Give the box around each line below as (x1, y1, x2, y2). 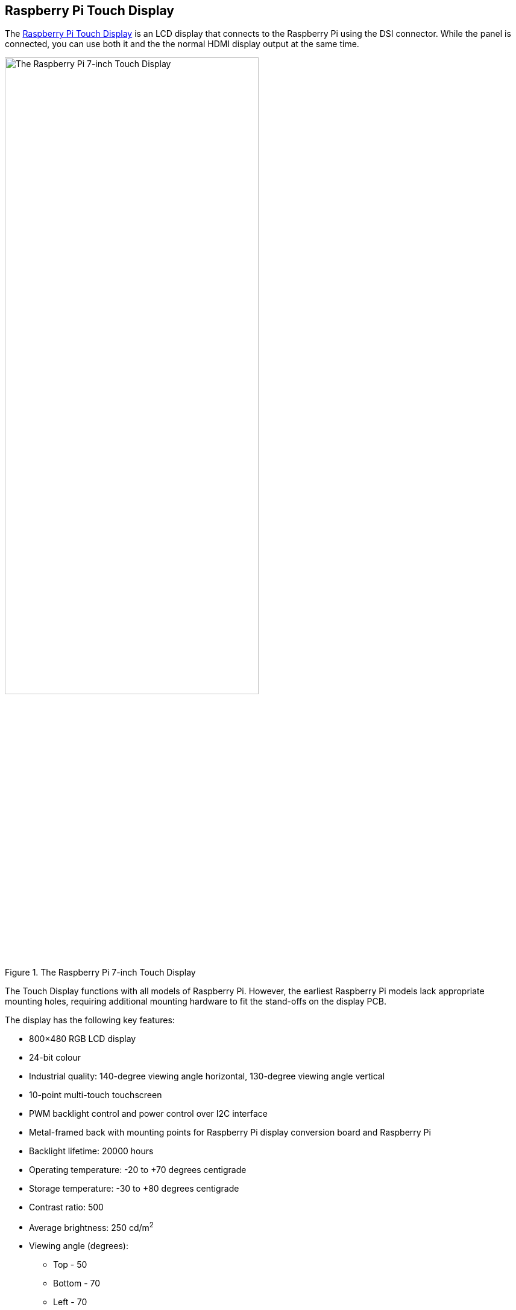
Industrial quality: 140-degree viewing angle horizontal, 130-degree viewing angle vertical (29, 1070, 385, 1081)
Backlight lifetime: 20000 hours (29, 1145, 154, 1156)
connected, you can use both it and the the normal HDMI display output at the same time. (5, 39, 359, 50)
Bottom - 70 (53, 1278, 101, 1289)
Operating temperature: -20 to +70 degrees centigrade (29, 1164, 247, 1175)
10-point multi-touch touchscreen (29, 1089, 162, 1100)
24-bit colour (29, 1052, 81, 1062)
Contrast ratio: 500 (29, 1201, 104, 1212)
